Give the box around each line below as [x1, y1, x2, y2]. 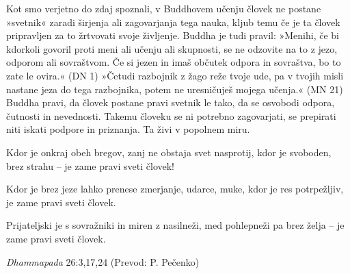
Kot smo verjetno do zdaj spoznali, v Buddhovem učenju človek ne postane [6, 1, 321, 15]
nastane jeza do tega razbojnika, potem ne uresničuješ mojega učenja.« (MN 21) [6, 82, 343, 96]
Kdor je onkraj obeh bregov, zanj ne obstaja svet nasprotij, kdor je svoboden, [6, 145, 332, 159]
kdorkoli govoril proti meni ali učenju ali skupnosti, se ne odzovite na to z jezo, [6, 41, 338, 55]
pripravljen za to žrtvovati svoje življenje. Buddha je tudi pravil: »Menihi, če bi [6, 28, 339, 42]
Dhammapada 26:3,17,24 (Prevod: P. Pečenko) [6, 254, 200, 269]
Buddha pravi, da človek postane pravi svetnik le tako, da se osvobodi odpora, [6, 95, 335, 110]
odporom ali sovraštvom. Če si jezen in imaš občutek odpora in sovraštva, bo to [6, 55, 341, 69]
